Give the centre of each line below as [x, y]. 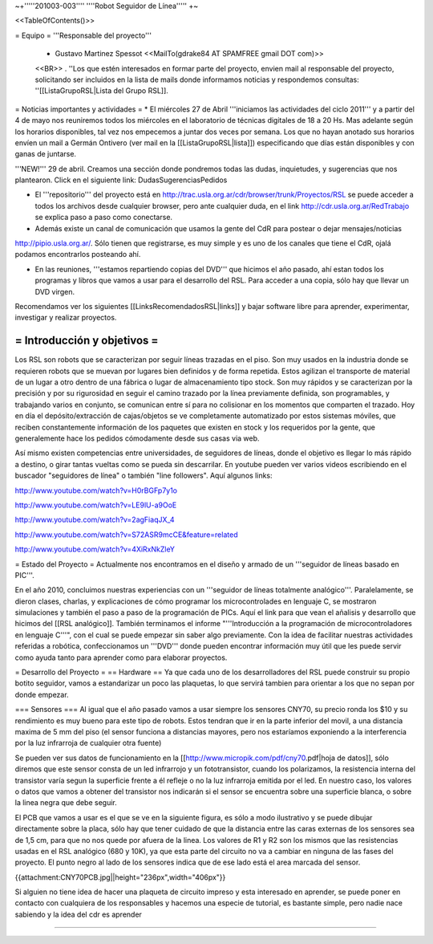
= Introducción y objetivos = [87, 341]
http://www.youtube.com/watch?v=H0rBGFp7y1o [96, 490]
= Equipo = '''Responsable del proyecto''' [83, 35]
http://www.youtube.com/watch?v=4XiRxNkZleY [95, 549]
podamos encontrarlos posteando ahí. [78, 254]
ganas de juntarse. [45, 154]
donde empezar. [42, 694]
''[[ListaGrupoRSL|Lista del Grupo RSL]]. [101, 91]
